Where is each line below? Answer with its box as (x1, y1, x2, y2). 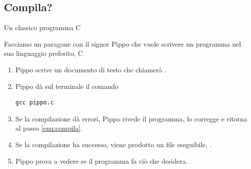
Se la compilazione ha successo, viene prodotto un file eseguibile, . (15, 139, 212, 149)
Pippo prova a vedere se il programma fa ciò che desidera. (15, 155, 188, 166)
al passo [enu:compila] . (15, 123, 83, 133)
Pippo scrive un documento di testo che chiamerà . (15, 64, 167, 74)
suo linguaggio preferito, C (4, 48, 83, 58)
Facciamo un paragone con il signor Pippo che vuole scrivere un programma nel (4, 38, 241, 49)
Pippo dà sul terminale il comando (15, 81, 119, 91)
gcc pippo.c (15, 99, 54, 106)
